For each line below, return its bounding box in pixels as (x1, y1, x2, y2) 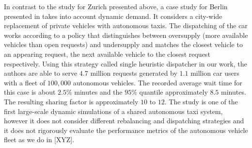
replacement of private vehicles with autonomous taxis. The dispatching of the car (4, 20, 248, 31)
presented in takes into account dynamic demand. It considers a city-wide (4, 11, 222, 21)
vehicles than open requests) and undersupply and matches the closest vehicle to (4, 39, 243, 49)
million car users (190, 68, 239, 78)
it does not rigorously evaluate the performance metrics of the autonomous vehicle (4, 125, 248, 135)
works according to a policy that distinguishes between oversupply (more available (4, 30, 248, 40)
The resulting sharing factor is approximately (4, 96, 139, 106)
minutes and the (74, 87, 123, 97)
